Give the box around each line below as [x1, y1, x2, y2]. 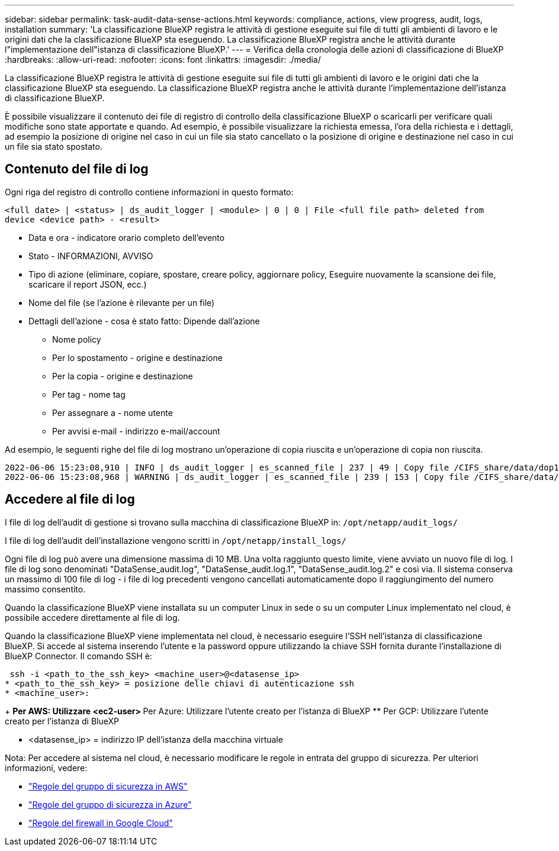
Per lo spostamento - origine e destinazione [52, 352, 223, 363]
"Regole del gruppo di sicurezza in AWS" [28, 781, 188, 791]
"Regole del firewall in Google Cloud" [28, 817, 173, 828]
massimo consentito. [5, 584, 86, 594]
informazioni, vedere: [5, 762, 88, 773]
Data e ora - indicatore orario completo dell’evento [28, 232, 225, 243]
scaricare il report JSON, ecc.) [28, 279, 147, 289]
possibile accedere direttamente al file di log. [5, 612, 180, 623]
